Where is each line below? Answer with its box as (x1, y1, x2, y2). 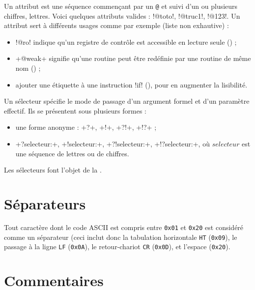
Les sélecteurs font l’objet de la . (4, 165, 102, 175)
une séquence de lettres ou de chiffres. (15, 148, 129, 158)
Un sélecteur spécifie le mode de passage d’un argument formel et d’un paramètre (4, 96, 250, 106)
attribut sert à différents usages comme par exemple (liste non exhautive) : (4, 20, 229, 30)
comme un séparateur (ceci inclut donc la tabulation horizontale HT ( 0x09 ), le (4, 232, 237, 242)
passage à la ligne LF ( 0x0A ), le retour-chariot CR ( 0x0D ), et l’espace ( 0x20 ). (4, 241, 230, 252)
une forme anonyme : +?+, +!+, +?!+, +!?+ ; (15, 122, 157, 132)
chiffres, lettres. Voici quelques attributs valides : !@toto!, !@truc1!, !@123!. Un (4, 10, 240, 21)
